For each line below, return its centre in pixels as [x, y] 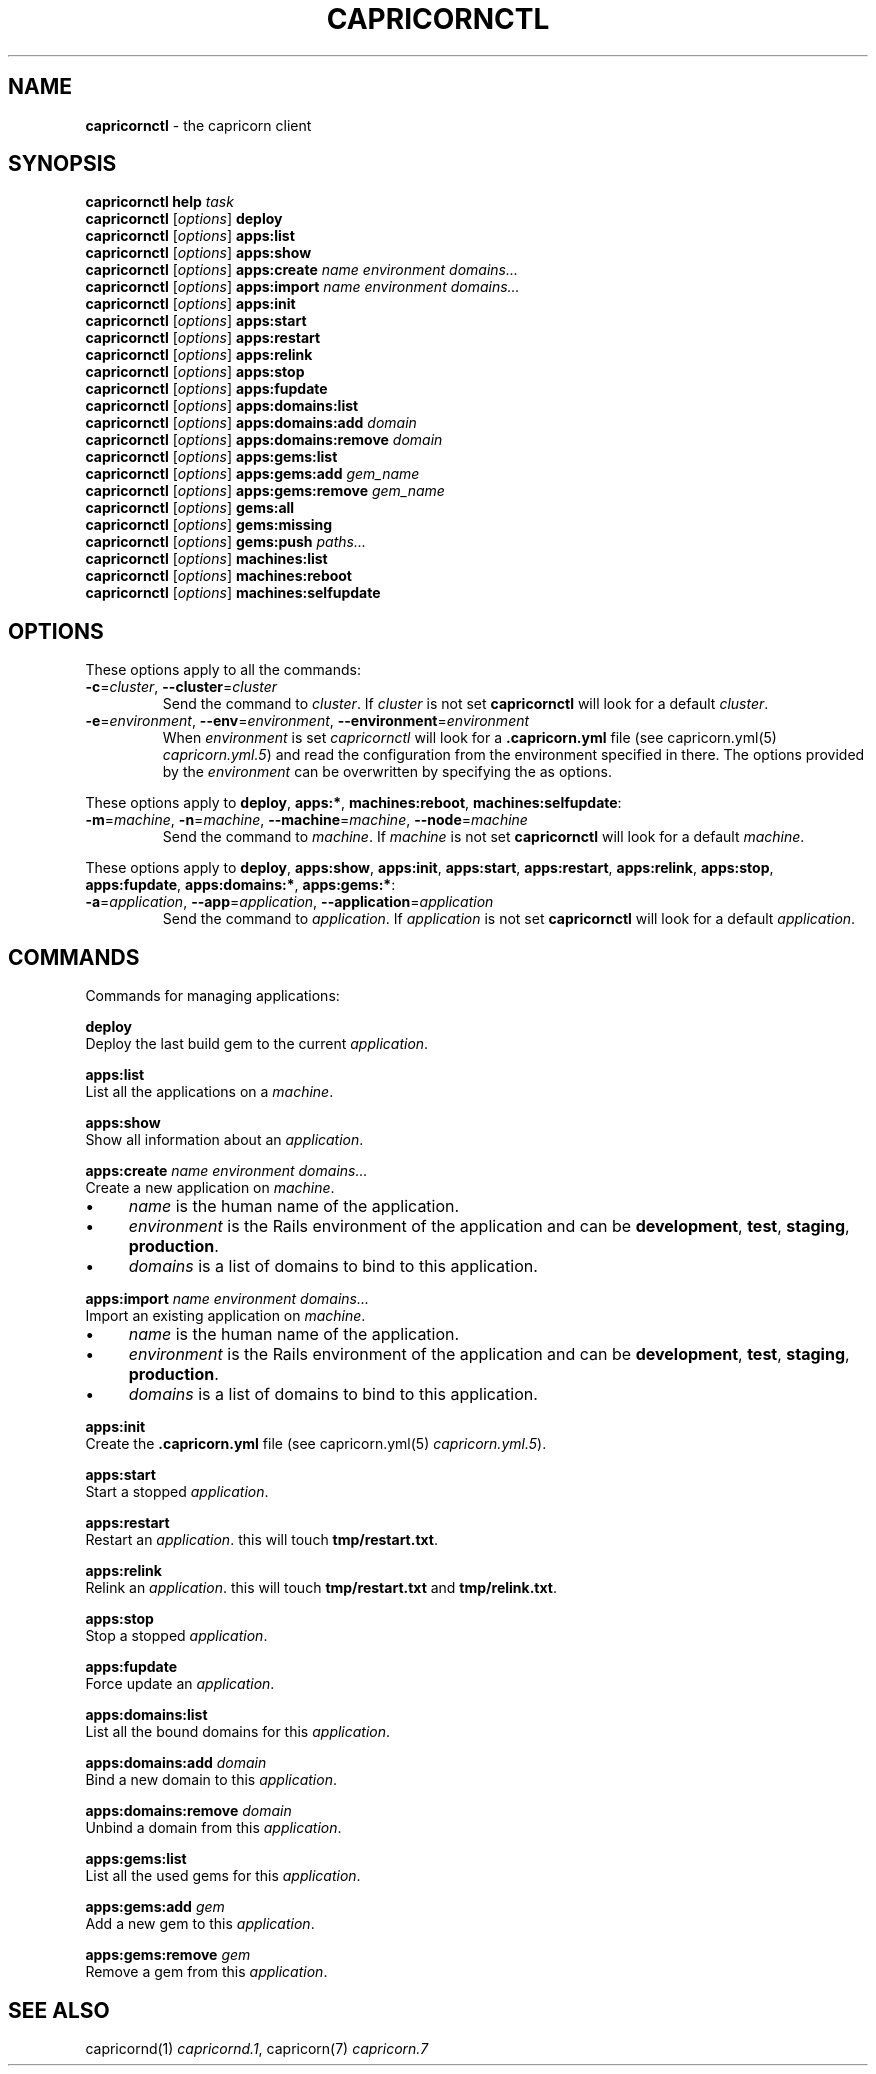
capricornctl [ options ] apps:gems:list [211, 457]
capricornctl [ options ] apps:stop [195, 372]
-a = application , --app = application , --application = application [289, 902]
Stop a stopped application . [176, 1636]
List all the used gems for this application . [223, 1876]
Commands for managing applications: [212, 996]
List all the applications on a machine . [209, 1092]
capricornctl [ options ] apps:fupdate [206, 389]
